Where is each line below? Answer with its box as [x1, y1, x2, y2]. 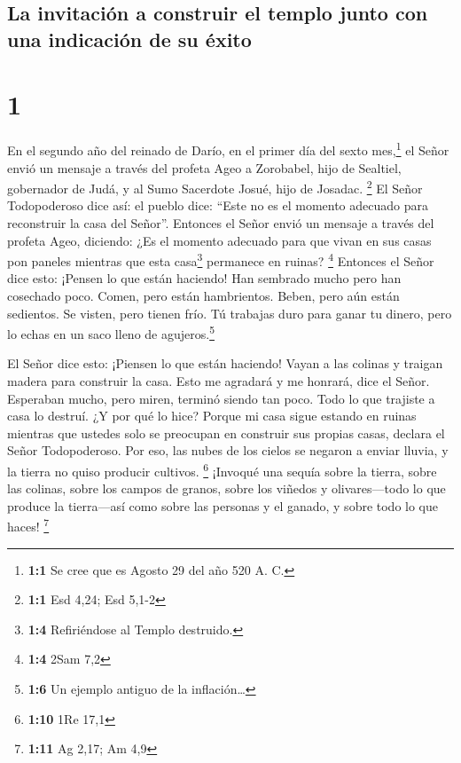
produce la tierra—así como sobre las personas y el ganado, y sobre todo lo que [7, 496, 439, 515]
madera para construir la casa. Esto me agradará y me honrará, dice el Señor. [7, 372, 430, 390]
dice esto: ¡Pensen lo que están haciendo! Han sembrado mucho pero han [7, 269, 402, 287]
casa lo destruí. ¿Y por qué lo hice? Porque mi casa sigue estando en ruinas [7, 406, 417, 425]
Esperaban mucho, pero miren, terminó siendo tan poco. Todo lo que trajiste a [7, 389, 435, 407]
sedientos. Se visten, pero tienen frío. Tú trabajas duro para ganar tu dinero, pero [7, 303, 452, 322]
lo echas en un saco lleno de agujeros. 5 [7, 322, 215, 342]
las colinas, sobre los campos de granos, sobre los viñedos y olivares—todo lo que [7, 479, 446, 498]
